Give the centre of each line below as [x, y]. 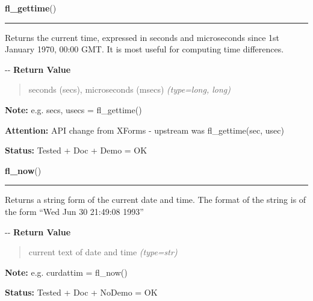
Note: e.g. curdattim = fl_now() [66, 272]
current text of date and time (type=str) [103, 252]
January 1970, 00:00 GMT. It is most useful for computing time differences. [144, 49]
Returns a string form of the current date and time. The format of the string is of [156, 200]
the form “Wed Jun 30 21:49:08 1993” [74, 211]
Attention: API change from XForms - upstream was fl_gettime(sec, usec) [144, 130]
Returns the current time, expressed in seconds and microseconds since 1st [142, 37]
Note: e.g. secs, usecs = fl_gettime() [73, 109]
